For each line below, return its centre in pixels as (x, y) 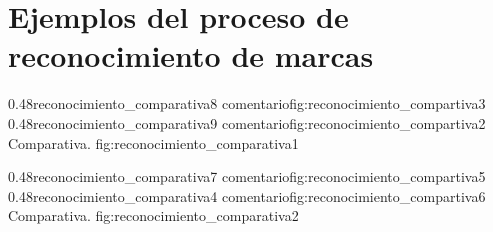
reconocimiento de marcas (191, 55)
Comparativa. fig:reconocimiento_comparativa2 (153, 215)
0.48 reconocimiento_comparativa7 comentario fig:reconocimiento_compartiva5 (247, 176)
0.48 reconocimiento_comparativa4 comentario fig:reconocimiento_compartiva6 (247, 195)
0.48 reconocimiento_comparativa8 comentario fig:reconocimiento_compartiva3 (247, 103)
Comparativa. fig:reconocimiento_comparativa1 (153, 142)
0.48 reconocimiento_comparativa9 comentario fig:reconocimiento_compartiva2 (247, 122)
